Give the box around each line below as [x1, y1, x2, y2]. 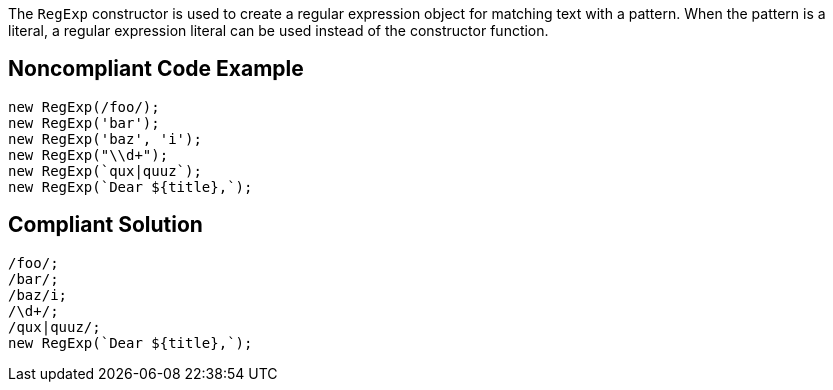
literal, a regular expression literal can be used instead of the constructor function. [8, 22, 549, 39]
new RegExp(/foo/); [8, 98, 160, 115]
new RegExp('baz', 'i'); [8, 130, 202, 147]
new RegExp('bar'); [8, 114, 160, 131]
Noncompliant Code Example [8, 56, 304, 82]
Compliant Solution [8, 212, 203, 238]
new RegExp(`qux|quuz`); [8, 162, 202, 179]
